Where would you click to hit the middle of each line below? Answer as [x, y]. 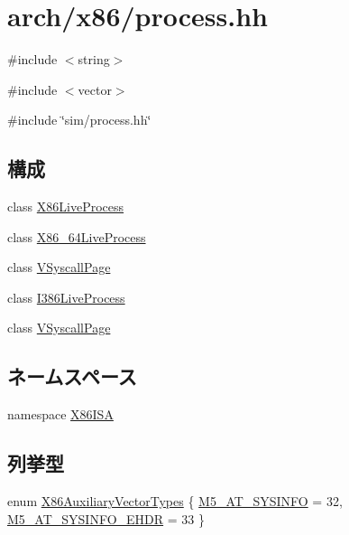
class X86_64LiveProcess [77, 236]
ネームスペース [72, 376]
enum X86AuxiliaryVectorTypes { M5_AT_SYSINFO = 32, [175, 501]
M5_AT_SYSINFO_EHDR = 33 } [106, 518]
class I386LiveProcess [66, 297]
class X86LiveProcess [66, 206]
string [94, 59]
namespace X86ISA [60, 414]
